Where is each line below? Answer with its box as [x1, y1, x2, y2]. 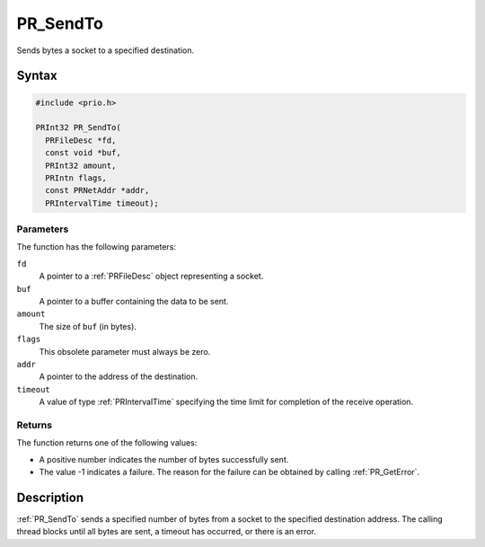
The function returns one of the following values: [16, 437, 198, 448]
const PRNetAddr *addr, [45, 185, 150, 196]
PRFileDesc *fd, [45, 135, 117, 146]
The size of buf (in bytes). [39, 321, 137, 331]
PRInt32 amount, [45, 160, 117, 171]
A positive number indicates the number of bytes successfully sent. [39, 454, 289, 464]
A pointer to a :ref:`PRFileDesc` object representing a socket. [39, 270, 264, 282]
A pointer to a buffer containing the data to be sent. [39, 296, 229, 306]
